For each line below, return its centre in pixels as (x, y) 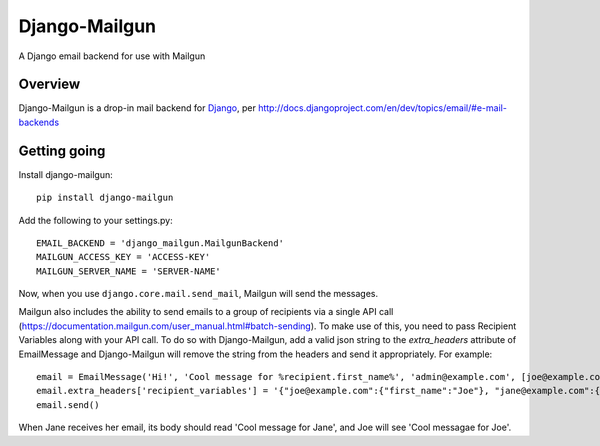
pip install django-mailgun (105, 198)
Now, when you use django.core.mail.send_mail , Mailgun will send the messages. (198, 294)
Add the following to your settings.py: (96, 220)
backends (39, 122)
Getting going (62, 150)
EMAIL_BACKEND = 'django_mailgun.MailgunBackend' (160, 243)
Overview (49, 84)
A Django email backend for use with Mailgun (112, 56)
